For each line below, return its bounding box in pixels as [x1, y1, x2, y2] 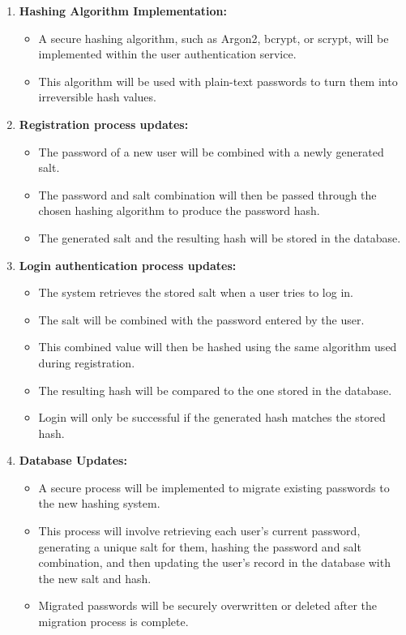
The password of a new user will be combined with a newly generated [38, 143, 384, 160]
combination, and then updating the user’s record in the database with [38, 554, 391, 571]
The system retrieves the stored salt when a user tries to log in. [38, 284, 353, 301]
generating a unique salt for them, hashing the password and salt [38, 538, 361, 555]
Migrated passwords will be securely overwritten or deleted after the [38, 597, 378, 614]
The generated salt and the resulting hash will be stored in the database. [38, 229, 401, 246]
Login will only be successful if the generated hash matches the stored [38, 409, 386, 426]
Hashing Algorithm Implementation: [19, 2, 228, 19]
